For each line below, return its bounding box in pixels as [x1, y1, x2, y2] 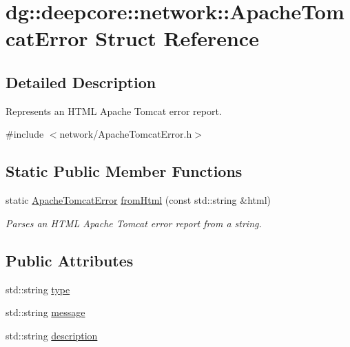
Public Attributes [6, 249, 134, 271]
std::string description [6, 328, 98, 342]
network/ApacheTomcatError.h [59, 127, 192, 141]
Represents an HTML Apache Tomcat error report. [6, 103, 222, 118]
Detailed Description [6, 71, 156, 92]
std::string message [6, 305, 85, 319]
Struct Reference [95, 24, 259, 52]
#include [6, 127, 44, 141]
